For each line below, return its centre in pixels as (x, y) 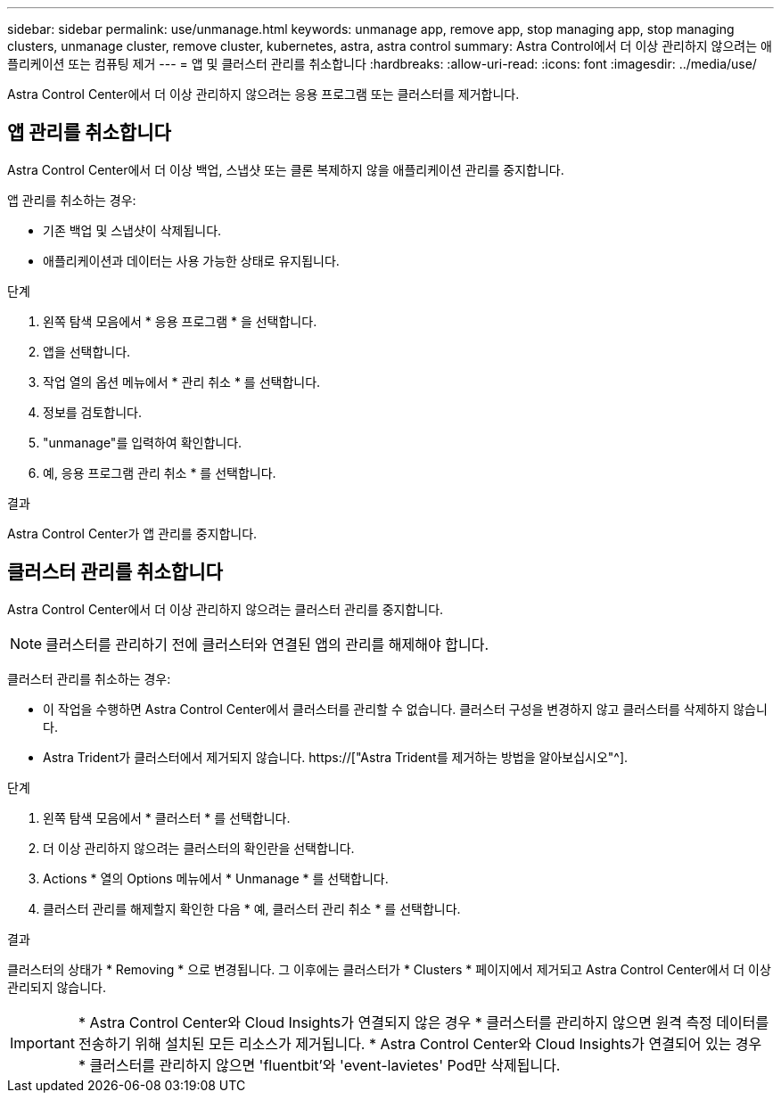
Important (42, 1043)
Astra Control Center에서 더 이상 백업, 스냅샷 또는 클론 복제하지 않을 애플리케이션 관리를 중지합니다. (286, 169)
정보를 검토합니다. (93, 412)
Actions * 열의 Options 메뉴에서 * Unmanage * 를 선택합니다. (216, 878)
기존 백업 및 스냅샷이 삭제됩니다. (132, 230)
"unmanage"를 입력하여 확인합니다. (143, 442)
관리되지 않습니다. (57, 987)
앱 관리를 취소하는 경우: (72, 200)
